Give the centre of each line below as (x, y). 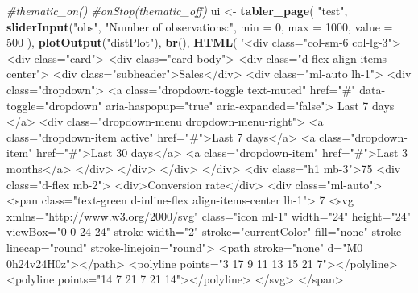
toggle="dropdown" (54, 105)
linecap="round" (47, 247)
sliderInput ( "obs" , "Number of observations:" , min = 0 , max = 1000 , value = (200, 26)
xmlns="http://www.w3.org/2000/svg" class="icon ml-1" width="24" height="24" (209, 215)
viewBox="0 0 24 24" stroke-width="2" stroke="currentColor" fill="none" (187, 231)
